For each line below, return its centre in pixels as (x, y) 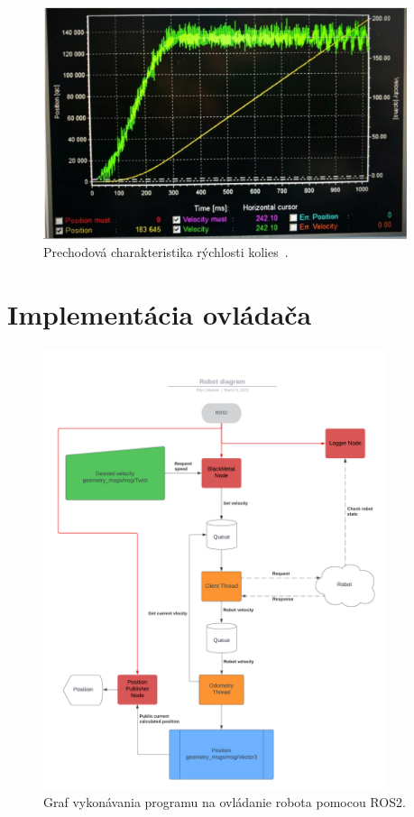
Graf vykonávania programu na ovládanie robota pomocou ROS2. (225, 801)
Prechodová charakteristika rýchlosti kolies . (166, 251)
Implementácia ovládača (160, 313)
